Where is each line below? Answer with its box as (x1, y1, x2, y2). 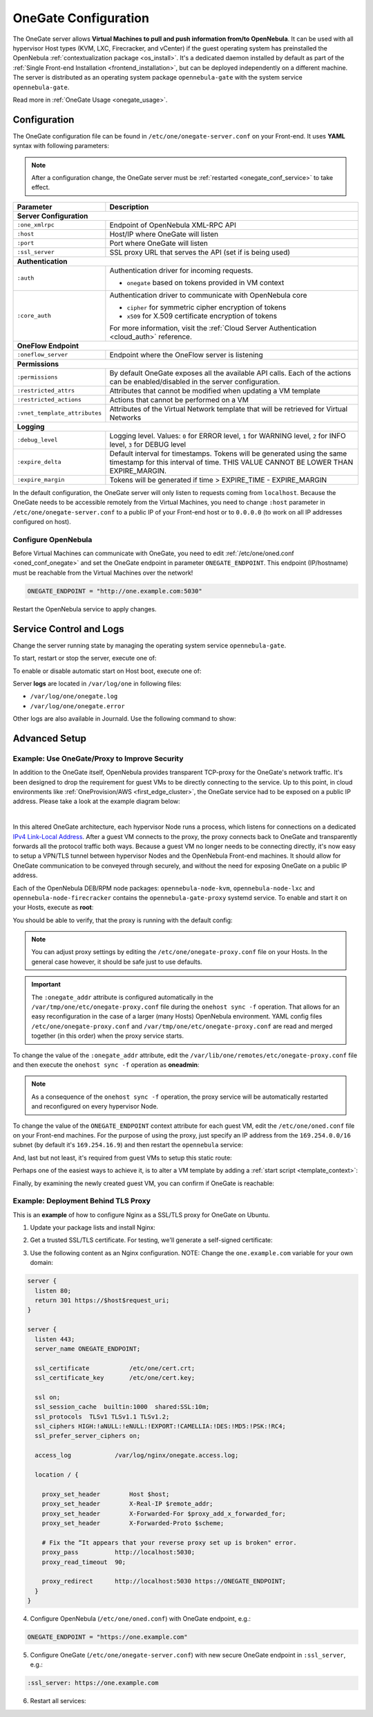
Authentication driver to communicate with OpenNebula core (109, 290, 307, 300)
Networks (109, 413, 142, 422)
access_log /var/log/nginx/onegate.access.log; (35, 1451, 239, 1459)
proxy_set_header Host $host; (41, 1490, 170, 1498)
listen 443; (35, 1335, 75, 1343)
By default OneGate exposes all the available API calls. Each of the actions (109, 368, 352, 377)
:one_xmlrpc (17, 222, 55, 228)
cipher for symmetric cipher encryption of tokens (126, 302, 287, 312)
